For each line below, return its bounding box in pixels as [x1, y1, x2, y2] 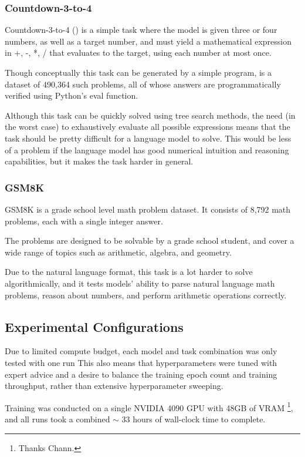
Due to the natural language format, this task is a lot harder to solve [5, 266, 253, 278]
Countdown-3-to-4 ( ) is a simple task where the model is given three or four [5, 23, 277, 36]
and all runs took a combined [5, 412, 110, 425]
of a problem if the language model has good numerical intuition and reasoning [5, 143, 289, 156]
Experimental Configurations [5, 317, 184, 335]
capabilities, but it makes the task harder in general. [5, 155, 194, 167]
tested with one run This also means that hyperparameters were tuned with [5, 356, 277, 368]
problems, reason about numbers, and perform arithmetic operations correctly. [5, 288, 287, 301]
